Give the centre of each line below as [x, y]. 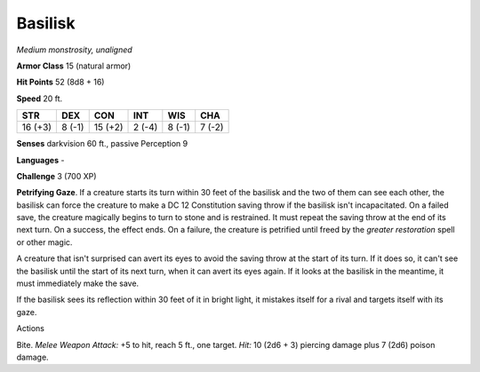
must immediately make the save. [78, 283]
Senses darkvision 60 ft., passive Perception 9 [102, 144]
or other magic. [44, 242]
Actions [30, 328]
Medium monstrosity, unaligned [74, 50]
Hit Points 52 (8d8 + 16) [60, 82]
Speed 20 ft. [40, 99]
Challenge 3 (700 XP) [56, 176]
